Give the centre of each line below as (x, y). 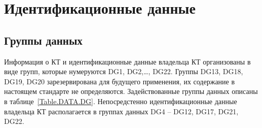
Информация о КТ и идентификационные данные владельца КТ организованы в (127, 61)
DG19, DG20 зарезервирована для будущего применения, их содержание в (120, 81)
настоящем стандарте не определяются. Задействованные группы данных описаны (131, 91)
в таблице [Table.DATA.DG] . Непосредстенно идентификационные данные (121, 101)
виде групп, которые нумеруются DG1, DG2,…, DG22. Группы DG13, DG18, (124, 71)
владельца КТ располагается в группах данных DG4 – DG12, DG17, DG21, (121, 111)
